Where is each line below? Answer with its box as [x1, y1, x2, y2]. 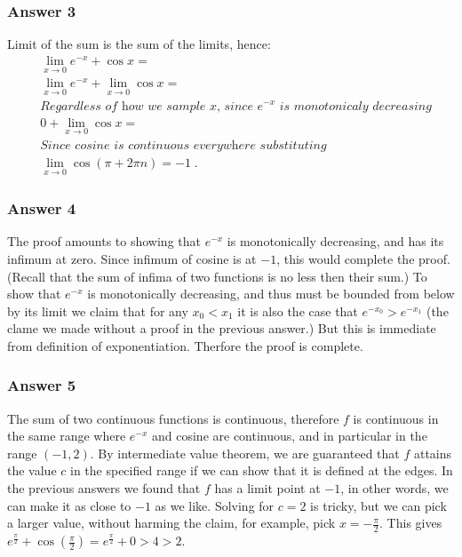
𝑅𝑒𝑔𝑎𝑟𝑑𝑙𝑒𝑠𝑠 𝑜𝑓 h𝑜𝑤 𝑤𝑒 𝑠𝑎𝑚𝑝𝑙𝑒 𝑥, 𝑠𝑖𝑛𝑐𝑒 [40, 99, 253, 113]
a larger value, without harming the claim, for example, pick [7, 513, 336, 532]
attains [413, 443, 452, 462]
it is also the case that [237, 301, 358, 320]
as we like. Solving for [155, 496, 275, 514]
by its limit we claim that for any [7, 301, 188, 320]
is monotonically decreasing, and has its [227, 232, 444, 251]
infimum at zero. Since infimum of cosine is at [7, 249, 257, 267]
